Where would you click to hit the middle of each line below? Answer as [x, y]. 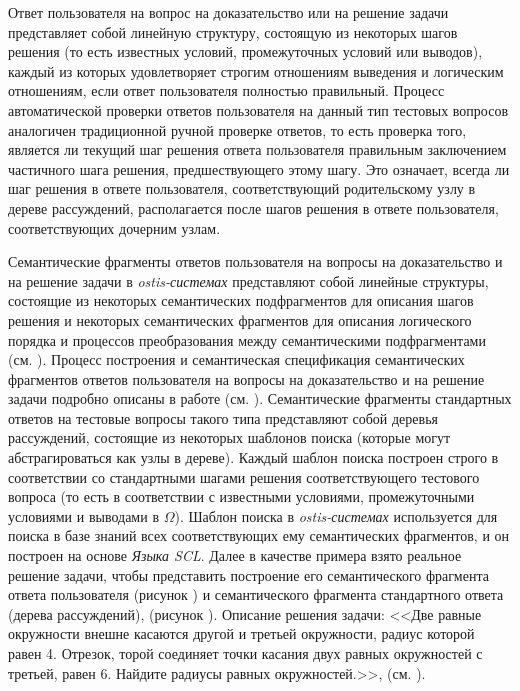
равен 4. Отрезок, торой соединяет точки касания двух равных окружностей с [245, 653]
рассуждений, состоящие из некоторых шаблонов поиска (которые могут [229, 437]
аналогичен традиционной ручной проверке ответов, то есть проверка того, [237, 129]
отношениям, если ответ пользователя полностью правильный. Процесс [226, 90]
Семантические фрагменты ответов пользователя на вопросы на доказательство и [255, 261]
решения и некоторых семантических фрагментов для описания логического [240, 319]
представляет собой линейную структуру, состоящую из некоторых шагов [233, 31]
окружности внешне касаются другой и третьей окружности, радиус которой [241, 633]
